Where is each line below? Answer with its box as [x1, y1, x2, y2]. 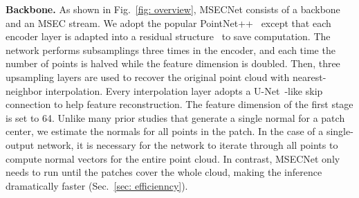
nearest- [292, 69, 326, 84]
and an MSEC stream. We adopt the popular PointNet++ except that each [6, 15, 331, 30]
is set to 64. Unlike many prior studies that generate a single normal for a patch [6, 110, 345, 125]
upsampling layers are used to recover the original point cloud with [6, 69, 290, 84]
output [6, 137, 35, 152]
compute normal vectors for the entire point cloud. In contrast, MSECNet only [6, 151, 340, 165]
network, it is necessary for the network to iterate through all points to [37, 137, 338, 152]
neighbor [6, 83, 42, 98]
